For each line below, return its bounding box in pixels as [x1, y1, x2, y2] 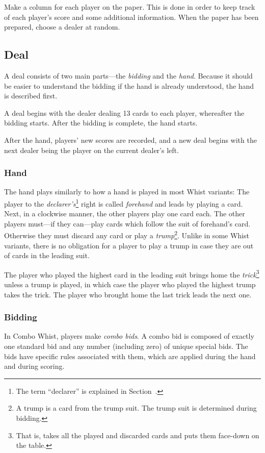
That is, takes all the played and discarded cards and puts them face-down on [16, 430, 259, 440]
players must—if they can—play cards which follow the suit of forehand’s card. [4, 218, 251, 229]
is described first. [4, 90, 58, 101]
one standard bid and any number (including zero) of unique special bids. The [4, 341, 248, 351]
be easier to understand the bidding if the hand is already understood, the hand [4, 80, 254, 91]
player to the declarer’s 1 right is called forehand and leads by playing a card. [4, 196, 243, 209]
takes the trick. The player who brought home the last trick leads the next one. [4, 289, 252, 299]
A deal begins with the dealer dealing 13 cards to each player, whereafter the [4, 107, 245, 118]
